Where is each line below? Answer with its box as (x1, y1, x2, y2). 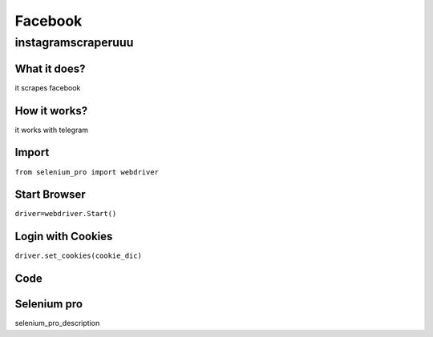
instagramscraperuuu (14, 35, 134, 50)
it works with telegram (14, 125, 88, 134)
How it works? (14, 104, 88, 118)
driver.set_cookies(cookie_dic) (14, 251, 142, 260)
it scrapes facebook (14, 82, 81, 92)
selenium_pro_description (14, 319, 100, 328)
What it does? (14, 62, 86, 75)
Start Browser (14, 188, 86, 202)
